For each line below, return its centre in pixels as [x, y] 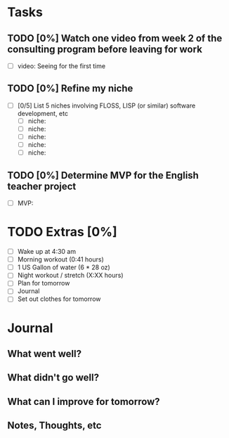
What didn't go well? [53, 378]
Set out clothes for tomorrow [59, 299]
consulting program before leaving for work [105, 49]
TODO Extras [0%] [62, 232]
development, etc [43, 113]
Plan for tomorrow [44, 283]
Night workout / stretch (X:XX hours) [71, 276]
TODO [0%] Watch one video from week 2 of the [115, 38]
